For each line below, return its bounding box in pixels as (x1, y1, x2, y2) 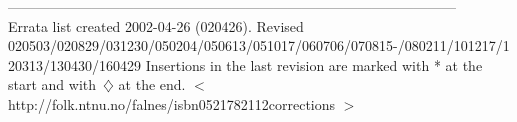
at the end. (118, 74, 186, 95)
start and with (8, 74, 97, 95)
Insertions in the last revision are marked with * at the (145, 54, 483, 75)
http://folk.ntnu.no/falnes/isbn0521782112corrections (8, 93, 336, 114)
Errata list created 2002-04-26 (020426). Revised (8, 15, 304, 36)
